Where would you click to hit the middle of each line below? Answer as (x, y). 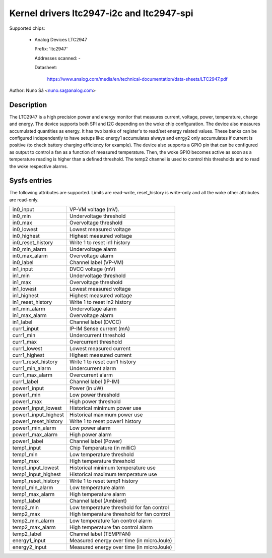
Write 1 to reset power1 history (106, 421)
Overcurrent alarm (91, 375)
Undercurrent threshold (97, 336)
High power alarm (91, 435)
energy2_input (29, 547)
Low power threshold (95, 395)
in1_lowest (24, 289)
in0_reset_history (32, 243)
